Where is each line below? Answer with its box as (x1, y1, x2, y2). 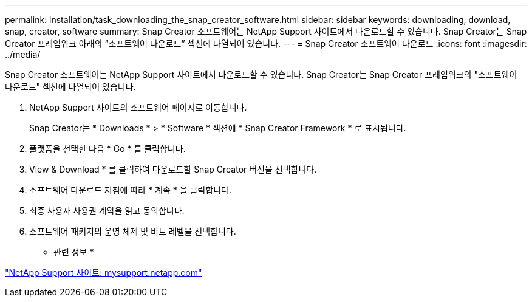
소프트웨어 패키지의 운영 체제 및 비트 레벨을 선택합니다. (29, 226, 236, 236)
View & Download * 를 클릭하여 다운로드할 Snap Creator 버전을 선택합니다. (29, 164, 317, 174)
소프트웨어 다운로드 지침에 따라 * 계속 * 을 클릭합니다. (29, 185, 231, 195)
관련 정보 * (53, 247, 94, 257)
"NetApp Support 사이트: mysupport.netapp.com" (5, 267, 202, 278)
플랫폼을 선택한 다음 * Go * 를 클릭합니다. (29, 143, 186, 154)
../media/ (5, 49, 41, 60)
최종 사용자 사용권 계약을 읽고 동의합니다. (29, 205, 185, 216)
